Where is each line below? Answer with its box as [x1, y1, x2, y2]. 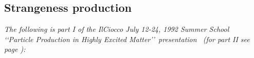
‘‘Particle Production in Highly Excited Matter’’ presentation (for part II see [4, 33, 250, 44]
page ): [4, 44, 26, 54]
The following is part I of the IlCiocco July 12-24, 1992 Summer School [4, 24, 229, 34]
